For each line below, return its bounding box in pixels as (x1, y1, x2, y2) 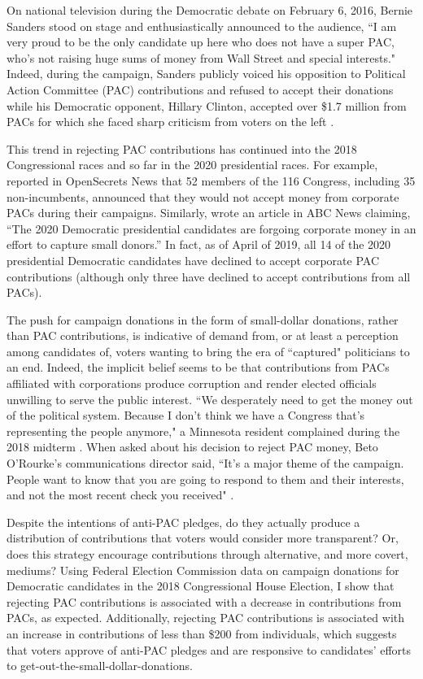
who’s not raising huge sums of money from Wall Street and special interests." (7, 49, 396, 66)
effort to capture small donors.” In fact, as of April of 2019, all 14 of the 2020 (7, 236, 391, 253)
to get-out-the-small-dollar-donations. (7, 657, 193, 674)
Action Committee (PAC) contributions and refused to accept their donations (7, 81, 394, 98)
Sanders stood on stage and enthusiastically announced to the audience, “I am (7, 17, 397, 34)
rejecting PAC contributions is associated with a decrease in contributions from (7, 593, 402, 610)
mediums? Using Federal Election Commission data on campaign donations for (7, 561, 399, 578)
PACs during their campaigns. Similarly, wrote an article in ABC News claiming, (7, 204, 411, 221)
